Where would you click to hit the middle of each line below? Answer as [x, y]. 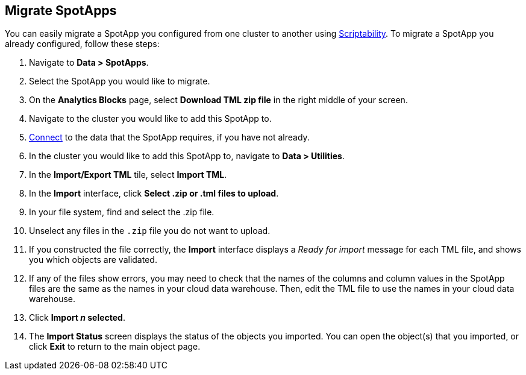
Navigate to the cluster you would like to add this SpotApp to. [150, 119]
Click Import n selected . [77, 318]
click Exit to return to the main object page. [115, 347]
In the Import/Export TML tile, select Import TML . [128, 175]
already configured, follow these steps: [82, 44]
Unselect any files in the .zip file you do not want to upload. [150, 231]
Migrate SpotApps [61, 11]
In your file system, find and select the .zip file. [122, 212]
